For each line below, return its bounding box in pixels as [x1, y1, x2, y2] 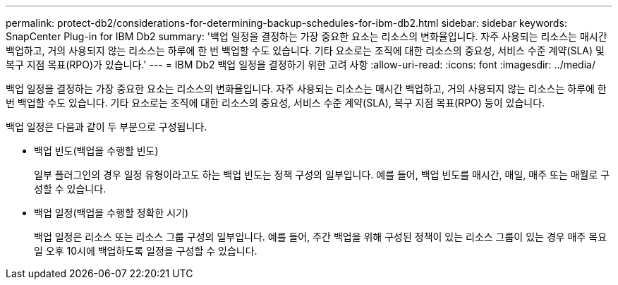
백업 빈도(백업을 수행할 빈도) [34, 145, 159, 157]
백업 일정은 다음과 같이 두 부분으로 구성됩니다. [6, 121, 207, 133]
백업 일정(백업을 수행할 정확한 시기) [34, 207, 189, 219]
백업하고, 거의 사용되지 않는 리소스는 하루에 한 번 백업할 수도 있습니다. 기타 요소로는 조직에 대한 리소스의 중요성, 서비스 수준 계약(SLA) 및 [6, 44, 605, 56]
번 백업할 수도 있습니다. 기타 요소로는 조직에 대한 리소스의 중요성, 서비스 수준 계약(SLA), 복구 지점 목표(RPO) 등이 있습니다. [6, 97, 545, 109]
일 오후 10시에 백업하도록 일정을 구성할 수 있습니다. [34, 245, 257, 257]
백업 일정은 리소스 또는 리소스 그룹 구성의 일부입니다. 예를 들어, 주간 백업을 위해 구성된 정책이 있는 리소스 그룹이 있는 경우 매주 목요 [34, 231, 607, 243]
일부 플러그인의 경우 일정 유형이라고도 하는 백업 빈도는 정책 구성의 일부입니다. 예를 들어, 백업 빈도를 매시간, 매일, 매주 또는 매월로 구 [34, 169, 610, 181]
